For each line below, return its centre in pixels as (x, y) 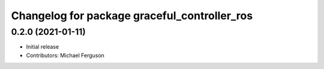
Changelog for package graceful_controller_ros (132, 16)
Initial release (43, 47)
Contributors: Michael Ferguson (65, 55)
